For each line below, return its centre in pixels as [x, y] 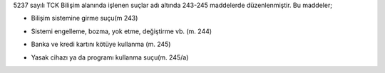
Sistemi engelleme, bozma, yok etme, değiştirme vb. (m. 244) [122, 31]
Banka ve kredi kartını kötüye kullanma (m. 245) [101, 44]
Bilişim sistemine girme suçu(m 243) [84, 18]
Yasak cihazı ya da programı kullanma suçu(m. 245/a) [110, 57]
